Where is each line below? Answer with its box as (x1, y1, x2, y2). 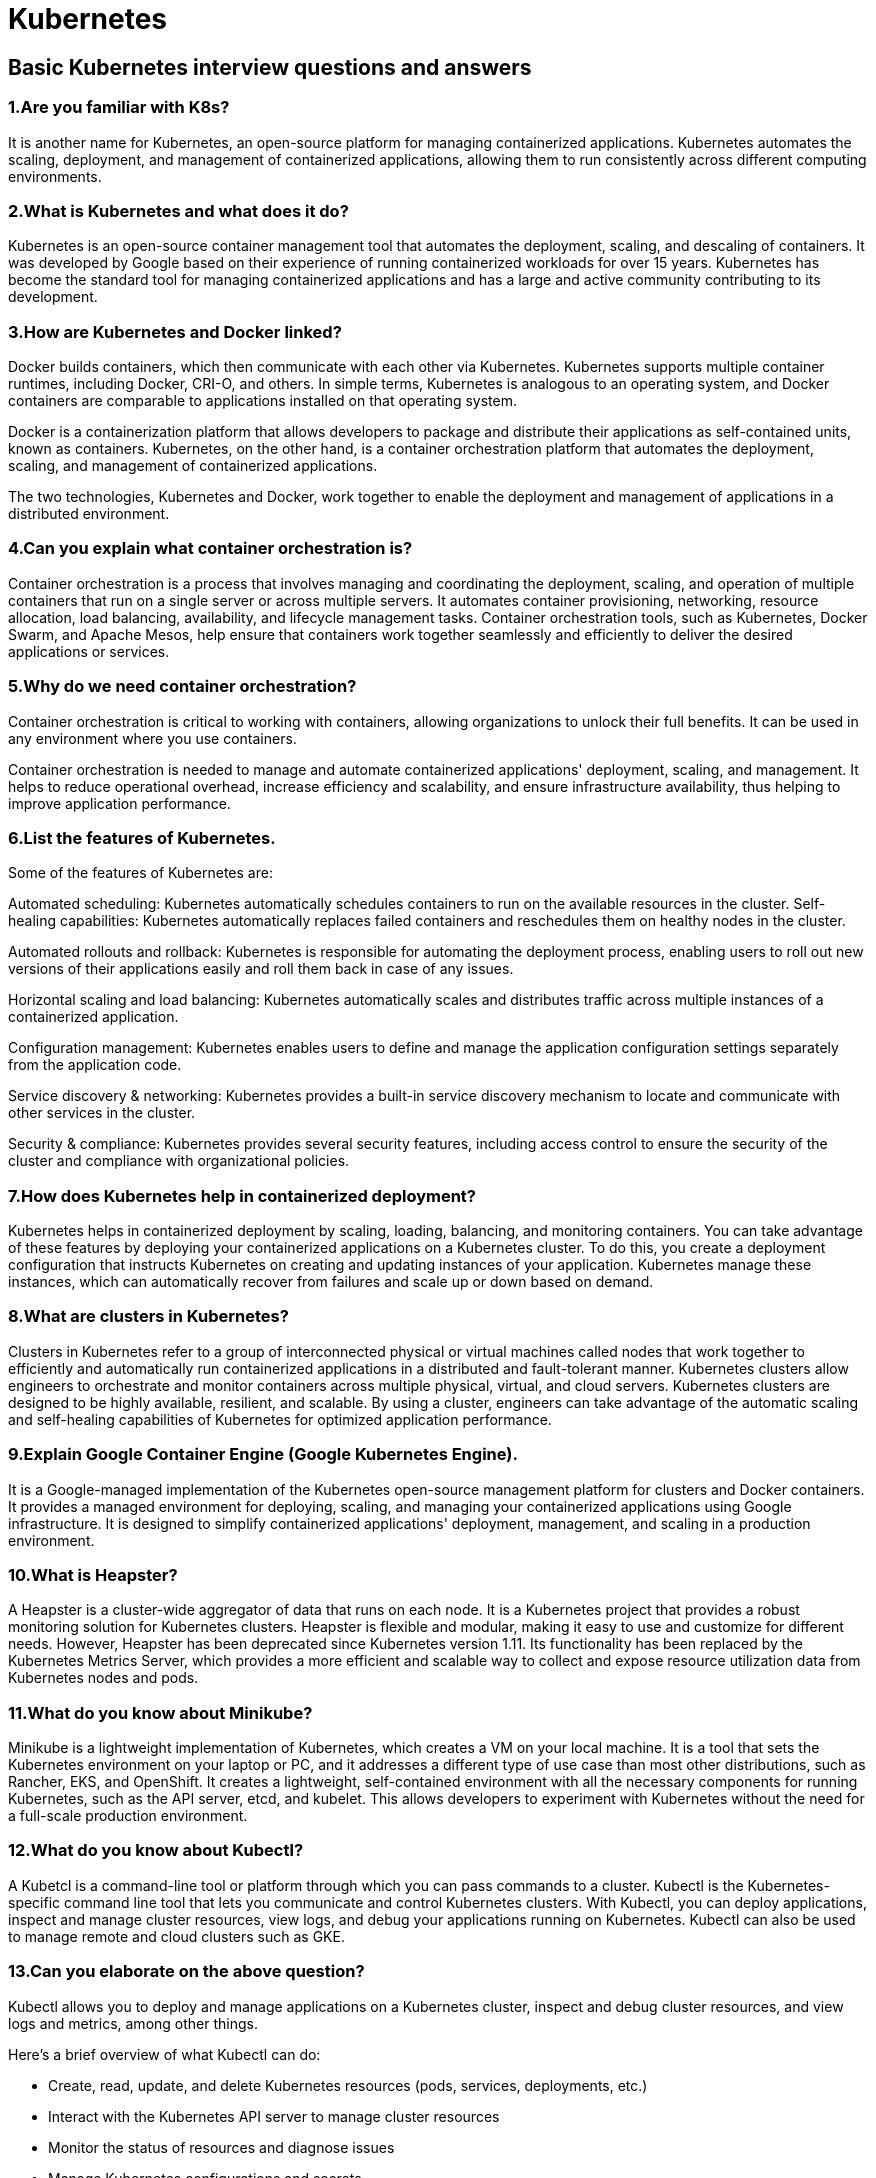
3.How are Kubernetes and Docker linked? (8, 321, 342, 342)
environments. (8, 167, 102, 185)
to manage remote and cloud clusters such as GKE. (8, 1927, 345, 1945)
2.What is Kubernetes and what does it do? (8, 200, 349, 221)
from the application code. (8, 1056, 182, 1074)
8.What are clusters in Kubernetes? (8, 1306, 289, 1327)
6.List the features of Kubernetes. (8, 827, 276, 848)
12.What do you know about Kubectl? (8, 1840, 304, 1861)
